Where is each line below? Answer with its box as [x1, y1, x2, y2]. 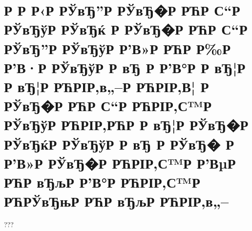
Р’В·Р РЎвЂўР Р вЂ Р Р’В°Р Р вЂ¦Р [4, 57, 246, 77]
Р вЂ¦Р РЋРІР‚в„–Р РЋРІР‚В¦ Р [4, 76, 209, 96]
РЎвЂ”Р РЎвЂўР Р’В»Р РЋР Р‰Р [4, 38, 231, 58]
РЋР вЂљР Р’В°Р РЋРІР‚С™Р [4, 172, 200, 192]
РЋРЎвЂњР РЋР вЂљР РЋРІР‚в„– [4, 191, 229, 211]
